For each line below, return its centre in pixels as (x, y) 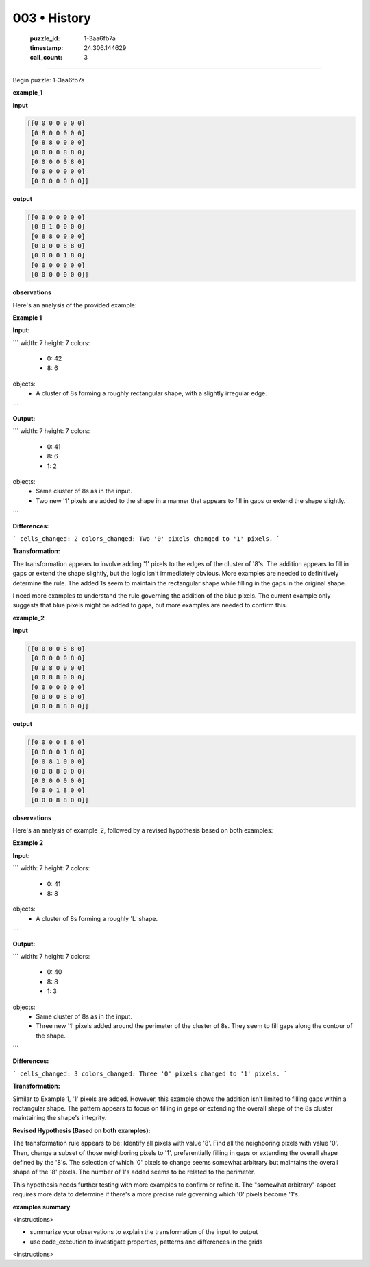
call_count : (46, 58)
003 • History (52, 18)
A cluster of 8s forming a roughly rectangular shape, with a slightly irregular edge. (151, 393)
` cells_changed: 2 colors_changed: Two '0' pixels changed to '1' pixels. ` (146, 538)
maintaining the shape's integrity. (60, 1118)
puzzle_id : (45, 38)
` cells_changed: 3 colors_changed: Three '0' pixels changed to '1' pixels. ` (150, 1073)
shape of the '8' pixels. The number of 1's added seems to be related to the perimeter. (134, 1172)
